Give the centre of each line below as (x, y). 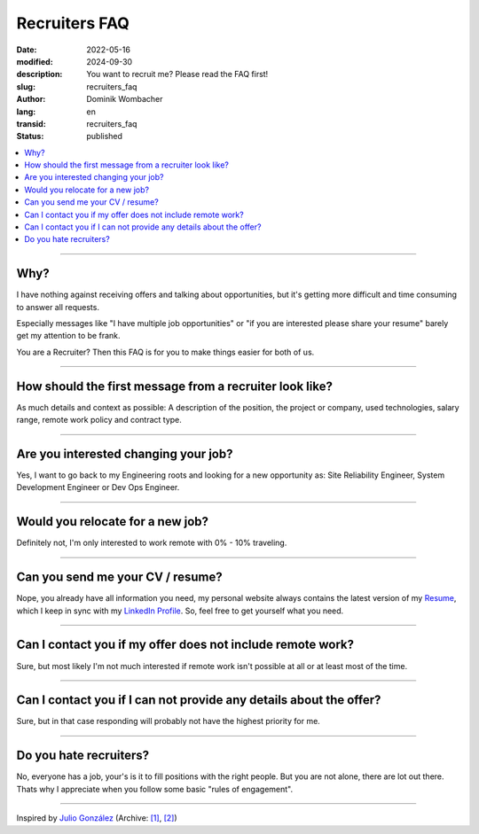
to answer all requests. (58, 307)
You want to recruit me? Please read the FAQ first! (177, 74)
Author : (31, 99)
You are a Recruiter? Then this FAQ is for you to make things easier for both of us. (165, 352)
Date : (27, 50)
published (105, 136)
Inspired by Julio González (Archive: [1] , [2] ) (97, 818)
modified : (35, 61)
